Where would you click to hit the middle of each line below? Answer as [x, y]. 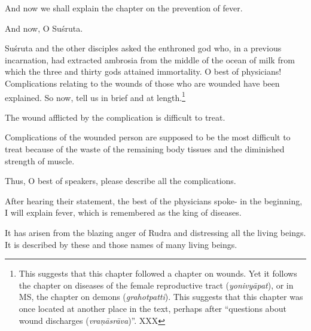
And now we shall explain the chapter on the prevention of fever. [124, 8]
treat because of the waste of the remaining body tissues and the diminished [145, 149]
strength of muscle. [40, 160]
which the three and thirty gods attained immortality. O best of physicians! [143, 71]
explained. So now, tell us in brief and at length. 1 [95, 96]
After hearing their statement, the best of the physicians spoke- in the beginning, [154, 200]
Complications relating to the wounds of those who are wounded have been [142, 83]
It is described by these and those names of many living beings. [121, 244]
